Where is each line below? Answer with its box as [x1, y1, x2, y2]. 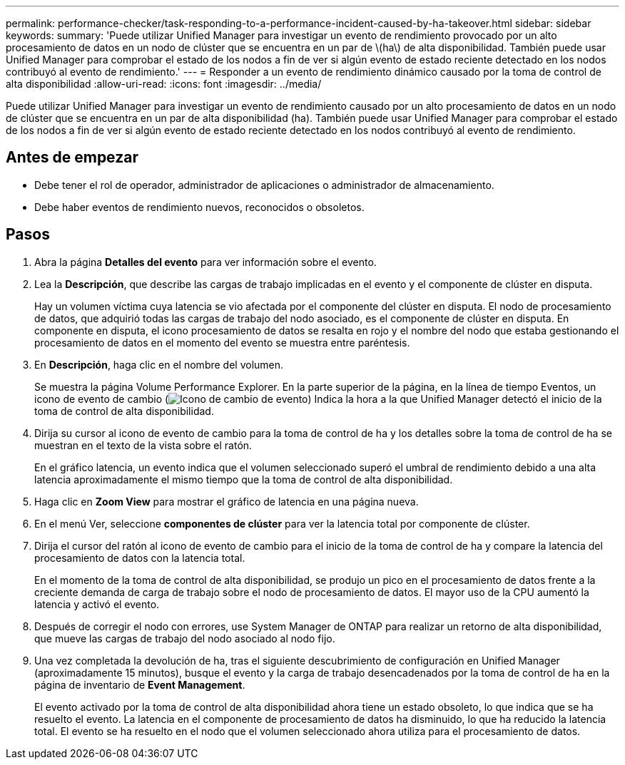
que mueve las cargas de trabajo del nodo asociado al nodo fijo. [34, 632, 335, 645]
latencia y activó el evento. [34, 597, 160, 610]
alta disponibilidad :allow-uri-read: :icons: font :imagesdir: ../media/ [6, 78, 322, 90]
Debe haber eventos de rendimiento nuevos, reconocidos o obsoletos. [34, 200, 365, 213]
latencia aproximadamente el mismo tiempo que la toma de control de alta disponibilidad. [34, 473, 453, 486]
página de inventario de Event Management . [34, 678, 245, 691]
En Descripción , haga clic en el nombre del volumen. [34, 358, 284, 371]
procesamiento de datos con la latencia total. [34, 551, 245, 564]
